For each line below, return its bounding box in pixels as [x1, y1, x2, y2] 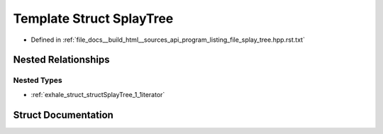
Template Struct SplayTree [13, 11, 174, 26]
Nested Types [13, 75, 63, 85]
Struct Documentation [13, 108, 113, 121]
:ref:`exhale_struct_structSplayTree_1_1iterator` [30, 90, 165, 99]
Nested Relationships [13, 54, 110, 66]
